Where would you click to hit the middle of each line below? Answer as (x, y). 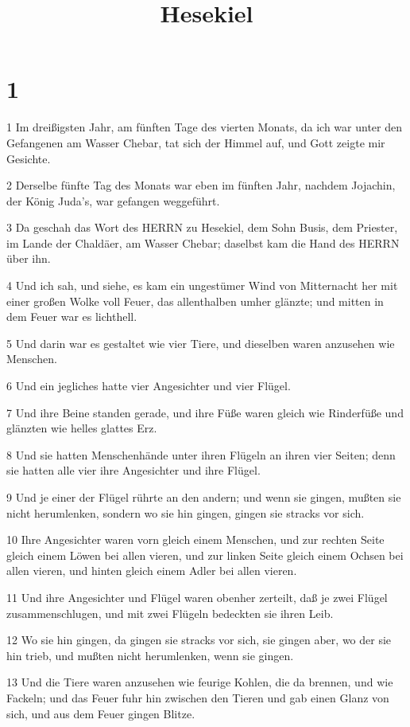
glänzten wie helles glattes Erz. (82, 428)
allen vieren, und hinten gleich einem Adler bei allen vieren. (152, 571)
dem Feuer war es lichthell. (72, 317)
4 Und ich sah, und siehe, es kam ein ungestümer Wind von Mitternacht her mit (202, 285)
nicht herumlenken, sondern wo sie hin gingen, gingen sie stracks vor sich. (186, 512)
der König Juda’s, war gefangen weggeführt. (113, 200)
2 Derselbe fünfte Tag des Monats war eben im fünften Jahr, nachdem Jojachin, (201, 185)
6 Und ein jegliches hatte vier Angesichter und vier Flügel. (149, 386)
